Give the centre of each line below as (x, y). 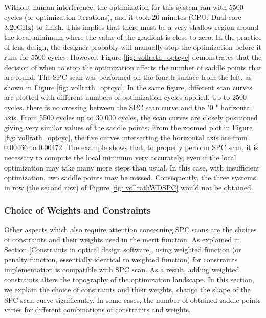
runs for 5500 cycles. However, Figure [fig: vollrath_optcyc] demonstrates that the (133, 57)
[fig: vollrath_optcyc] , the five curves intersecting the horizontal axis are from (126, 137)
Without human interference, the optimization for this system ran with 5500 (124, 7)
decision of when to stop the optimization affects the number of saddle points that (133, 67)
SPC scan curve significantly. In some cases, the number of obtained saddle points (132, 299)
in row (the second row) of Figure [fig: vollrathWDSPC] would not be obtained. (129, 187)
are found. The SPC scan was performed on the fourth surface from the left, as (128, 77)
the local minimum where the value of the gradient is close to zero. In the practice (133, 37)
